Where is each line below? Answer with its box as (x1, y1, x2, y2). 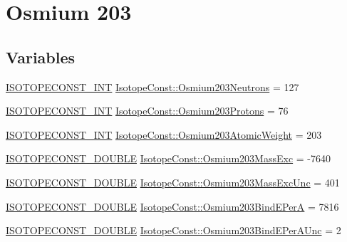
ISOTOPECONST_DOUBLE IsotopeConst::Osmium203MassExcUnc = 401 (6, 174, 340, 189)
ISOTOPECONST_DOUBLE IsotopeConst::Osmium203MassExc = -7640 (6, 151, 331, 166)
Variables (6, 46, 76, 68)
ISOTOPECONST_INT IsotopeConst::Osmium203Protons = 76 (6, 103, 289, 118)
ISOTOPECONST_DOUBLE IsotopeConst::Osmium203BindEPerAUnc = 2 (6, 223, 341, 238)
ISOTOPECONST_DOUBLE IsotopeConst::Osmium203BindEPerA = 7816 (6, 199, 339, 214)
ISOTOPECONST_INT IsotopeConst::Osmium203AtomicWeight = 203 (6, 127, 322, 142)
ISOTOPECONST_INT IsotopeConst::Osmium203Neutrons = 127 (6, 79, 299, 94)
